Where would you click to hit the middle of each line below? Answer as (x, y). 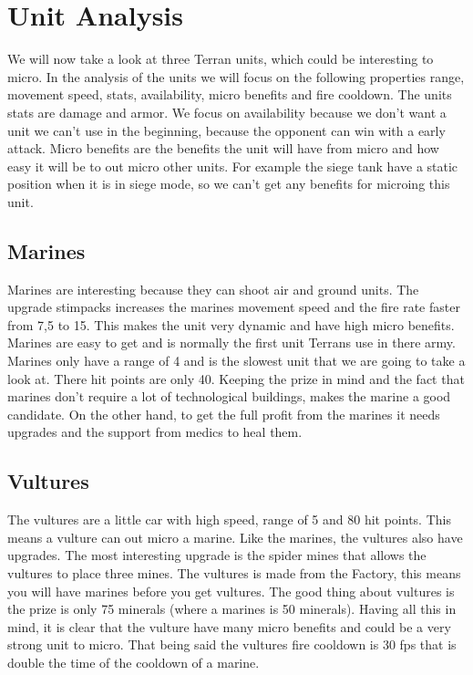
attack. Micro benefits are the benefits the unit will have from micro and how (223, 148)
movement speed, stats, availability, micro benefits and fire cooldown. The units (230, 94)
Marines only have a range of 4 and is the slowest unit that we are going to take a (236, 361)
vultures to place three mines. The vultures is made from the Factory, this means (234, 573)
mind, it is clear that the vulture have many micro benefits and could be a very (229, 626)
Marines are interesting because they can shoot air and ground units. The (213, 289)
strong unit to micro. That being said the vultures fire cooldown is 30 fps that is (232, 644)
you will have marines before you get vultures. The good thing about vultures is (231, 591)
